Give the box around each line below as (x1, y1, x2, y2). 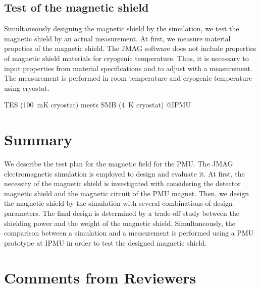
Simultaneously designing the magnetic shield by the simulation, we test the (4, 23, 239, 34)
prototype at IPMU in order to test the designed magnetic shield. (4, 237, 207, 248)
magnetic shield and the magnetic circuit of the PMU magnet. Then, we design (4, 188, 249, 198)
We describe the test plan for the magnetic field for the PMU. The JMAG (4, 158, 233, 169)
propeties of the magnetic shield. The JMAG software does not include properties (4, 43, 256, 53)
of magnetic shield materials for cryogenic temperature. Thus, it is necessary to (4, 52, 249, 63)
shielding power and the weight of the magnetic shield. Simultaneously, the (4, 217, 236, 228)
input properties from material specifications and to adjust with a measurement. (4, 63, 252, 73)
